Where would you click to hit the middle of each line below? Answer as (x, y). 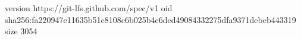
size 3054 (21, 31)
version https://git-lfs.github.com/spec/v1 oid (89, 8)
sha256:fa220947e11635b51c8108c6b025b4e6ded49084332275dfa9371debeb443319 (150, 19)
